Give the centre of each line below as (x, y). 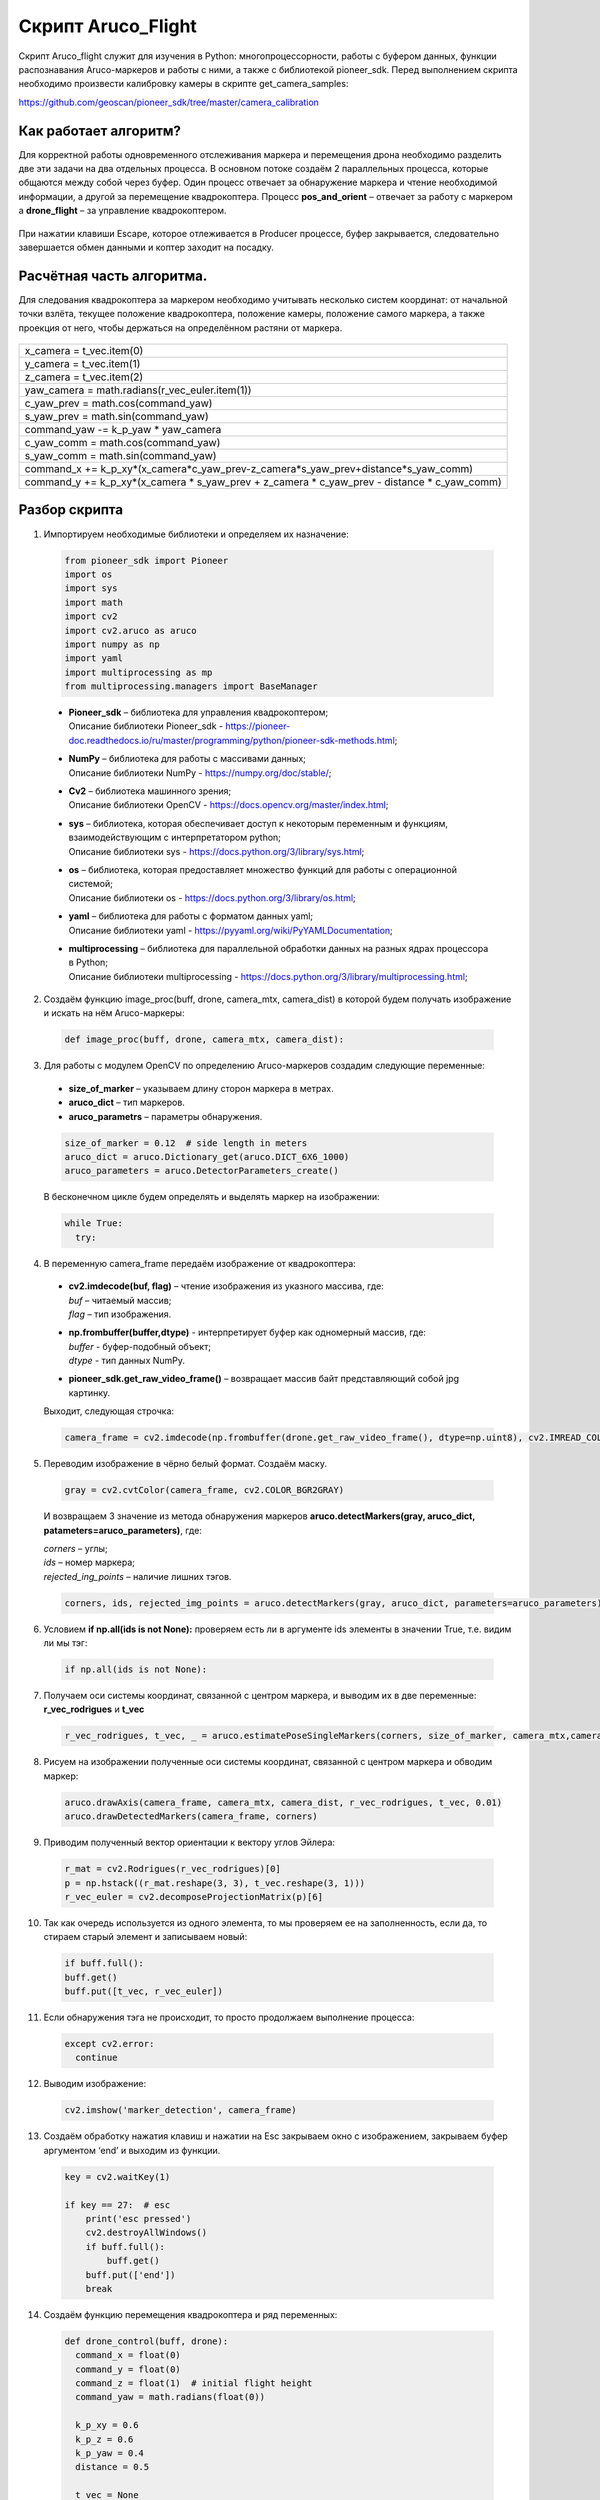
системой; (91, 884)
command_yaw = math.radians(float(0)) (170, 2397)
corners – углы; (76, 1548)
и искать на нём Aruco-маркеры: (114, 1013)
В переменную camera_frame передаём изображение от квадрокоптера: (200, 1263)
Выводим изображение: (95, 2084)
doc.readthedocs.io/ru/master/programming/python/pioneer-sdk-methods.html (231, 740)
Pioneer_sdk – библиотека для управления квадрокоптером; (198, 712)
